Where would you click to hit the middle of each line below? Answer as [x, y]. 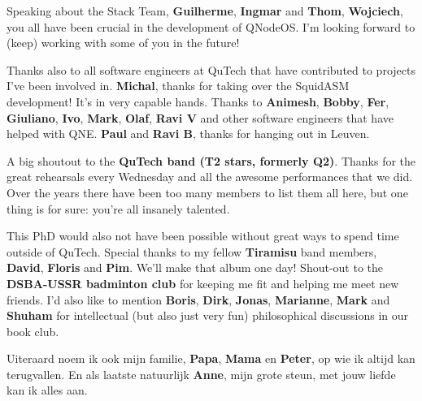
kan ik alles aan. [47, 390]
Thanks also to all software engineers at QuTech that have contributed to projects [211, 69]
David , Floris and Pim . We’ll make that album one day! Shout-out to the [195, 267]
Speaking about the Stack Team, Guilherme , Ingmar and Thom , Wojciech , [205, 11]
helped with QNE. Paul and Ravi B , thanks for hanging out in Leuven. [188, 134]
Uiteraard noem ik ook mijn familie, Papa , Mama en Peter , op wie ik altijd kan [211, 358]
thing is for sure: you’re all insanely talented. [118, 208]
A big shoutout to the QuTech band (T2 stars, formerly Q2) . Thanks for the [211, 160]
